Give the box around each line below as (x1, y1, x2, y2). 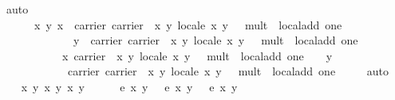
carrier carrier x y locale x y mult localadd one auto (67, 63, 389, 79)
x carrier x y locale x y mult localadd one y (61, 47, 333, 63)
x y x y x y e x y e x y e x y (21, 78, 238, 94)
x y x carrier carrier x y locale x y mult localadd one (34, 16, 342, 33)
